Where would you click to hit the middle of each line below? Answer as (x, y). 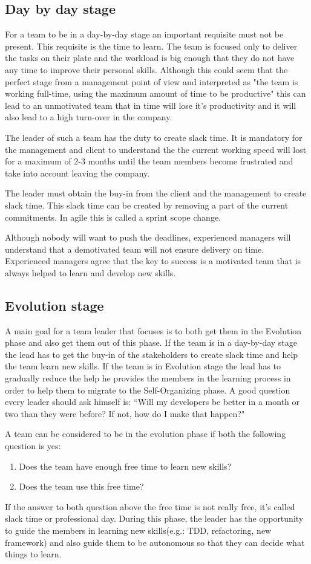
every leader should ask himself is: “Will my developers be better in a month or (152, 402)
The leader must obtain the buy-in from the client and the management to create (156, 193)
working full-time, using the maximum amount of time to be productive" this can (155, 93)
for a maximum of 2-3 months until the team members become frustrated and (149, 161)
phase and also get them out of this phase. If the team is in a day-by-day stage (151, 342)
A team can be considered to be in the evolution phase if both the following (146, 434)
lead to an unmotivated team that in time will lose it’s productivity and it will (151, 105)
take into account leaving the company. (77, 173)
